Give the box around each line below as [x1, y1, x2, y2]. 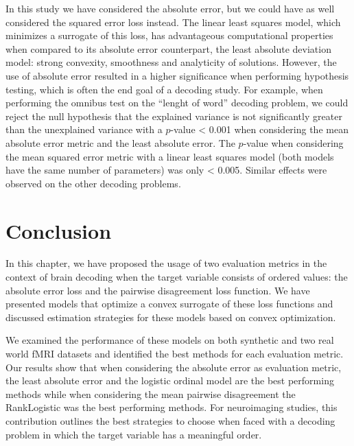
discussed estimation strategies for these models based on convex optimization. [5, 309, 336, 324]
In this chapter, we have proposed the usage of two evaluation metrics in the [5, 256, 327, 270]
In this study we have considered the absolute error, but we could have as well [5, 1, 335, 15]
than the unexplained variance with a [5, 122, 163, 137]
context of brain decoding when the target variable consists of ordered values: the [5, 270, 348, 284]
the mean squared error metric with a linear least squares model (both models [5, 149, 334, 163]
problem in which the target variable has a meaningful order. [5, 427, 262, 441]
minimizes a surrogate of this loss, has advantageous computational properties [5, 28, 333, 43]
